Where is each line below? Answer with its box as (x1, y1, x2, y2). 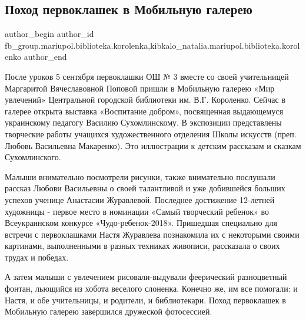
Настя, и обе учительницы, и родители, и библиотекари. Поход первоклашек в (5, 293, 286, 306)
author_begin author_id (5, 28, 94, 40)
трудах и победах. (5, 251, 69, 263)
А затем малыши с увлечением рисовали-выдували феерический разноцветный (5, 271, 287, 283)
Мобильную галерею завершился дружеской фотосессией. (5, 305, 212, 317)
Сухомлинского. (5, 151, 61, 163)
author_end (24, 50, 67, 63)
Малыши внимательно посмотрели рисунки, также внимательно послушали (5, 170, 275, 183)
